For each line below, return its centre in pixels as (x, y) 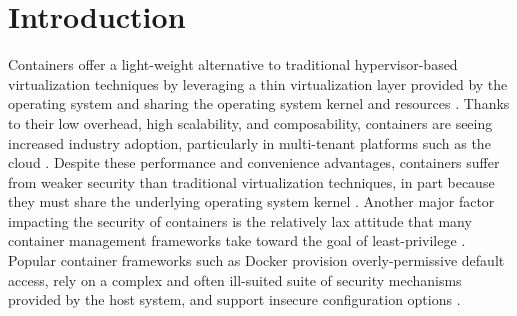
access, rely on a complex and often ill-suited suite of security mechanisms (235, 279)
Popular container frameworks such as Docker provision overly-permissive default (256, 260)
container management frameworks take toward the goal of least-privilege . (237, 240)
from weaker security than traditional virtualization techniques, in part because (251, 181)
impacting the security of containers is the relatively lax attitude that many (240, 220)
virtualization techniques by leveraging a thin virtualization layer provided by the (258, 83)
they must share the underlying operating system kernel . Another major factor (251, 201)
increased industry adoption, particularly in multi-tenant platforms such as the (249, 142)
